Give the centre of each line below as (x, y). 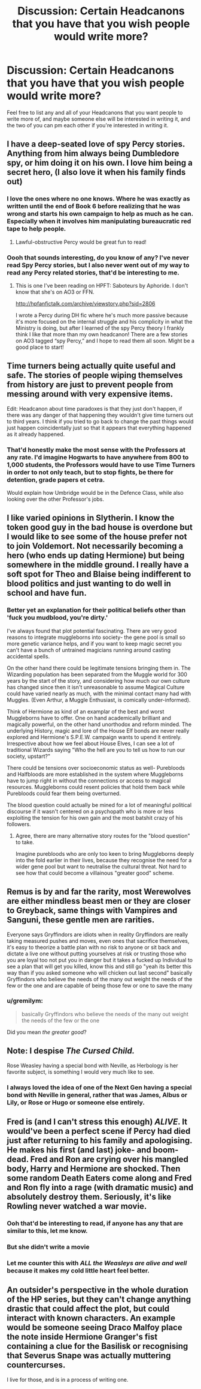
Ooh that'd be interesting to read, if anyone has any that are (95, 1223)
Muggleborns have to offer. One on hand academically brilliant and (89, 718)
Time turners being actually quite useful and (91, 366)
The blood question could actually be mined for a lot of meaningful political (99, 805)
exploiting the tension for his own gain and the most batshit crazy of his (95, 817)
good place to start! (40, 347)
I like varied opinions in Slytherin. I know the (91, 518)
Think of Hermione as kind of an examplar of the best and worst (86, 711)
